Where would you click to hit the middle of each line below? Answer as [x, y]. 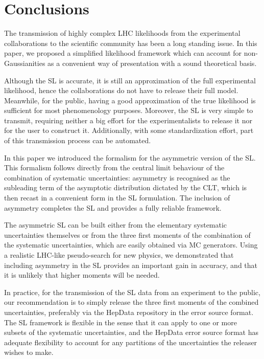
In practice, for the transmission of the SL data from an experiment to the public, [132, 292]
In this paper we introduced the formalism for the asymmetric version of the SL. [130, 157]
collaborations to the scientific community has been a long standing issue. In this [131, 43]
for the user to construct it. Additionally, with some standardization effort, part [129, 130]
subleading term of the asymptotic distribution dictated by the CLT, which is [126, 187]
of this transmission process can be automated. [78, 140]
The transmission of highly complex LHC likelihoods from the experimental [122, 33]
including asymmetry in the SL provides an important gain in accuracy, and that [131, 265]
